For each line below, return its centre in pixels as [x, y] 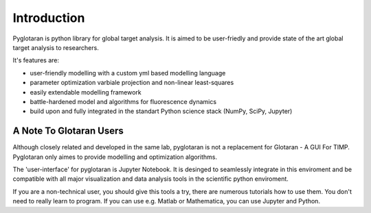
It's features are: [36, 60]
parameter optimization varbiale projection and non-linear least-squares [132, 83]
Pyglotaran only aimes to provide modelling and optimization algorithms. [115, 157]
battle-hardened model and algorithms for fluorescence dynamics [123, 101]
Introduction [49, 18]
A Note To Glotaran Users [68, 131]
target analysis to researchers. [56, 47]
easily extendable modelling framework [86, 92]
